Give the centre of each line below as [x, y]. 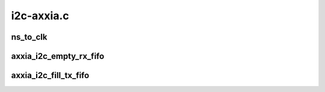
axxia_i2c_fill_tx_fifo [50, 75]
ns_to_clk [29, 37]
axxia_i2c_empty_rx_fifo [58, 56]
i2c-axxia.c [40, 16]
